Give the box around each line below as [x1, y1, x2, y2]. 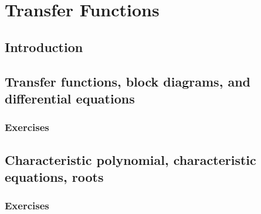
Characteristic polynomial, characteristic [5, 150, 256, 168]
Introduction [5, 37, 83, 56]
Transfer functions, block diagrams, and [5, 72, 250, 90]
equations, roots [5, 167, 104, 185]
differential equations [5, 89, 135, 107]
